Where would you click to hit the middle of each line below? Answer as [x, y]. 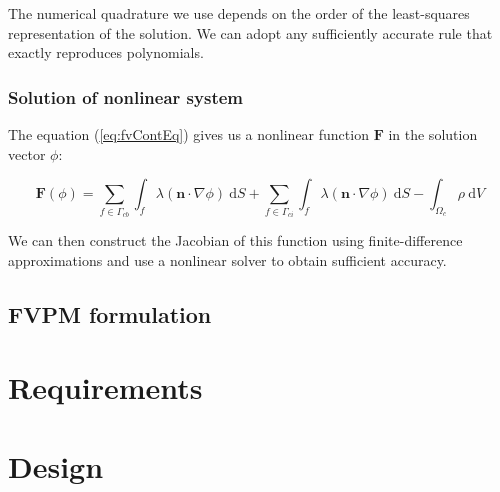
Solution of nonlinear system [125, 96]
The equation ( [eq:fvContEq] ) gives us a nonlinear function [188, 134]
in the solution [433, 134]
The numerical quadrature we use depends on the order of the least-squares [239, 13]
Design [56, 465]
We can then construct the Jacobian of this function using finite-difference [235, 240]
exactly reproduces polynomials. [106, 52]
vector [27, 153]
